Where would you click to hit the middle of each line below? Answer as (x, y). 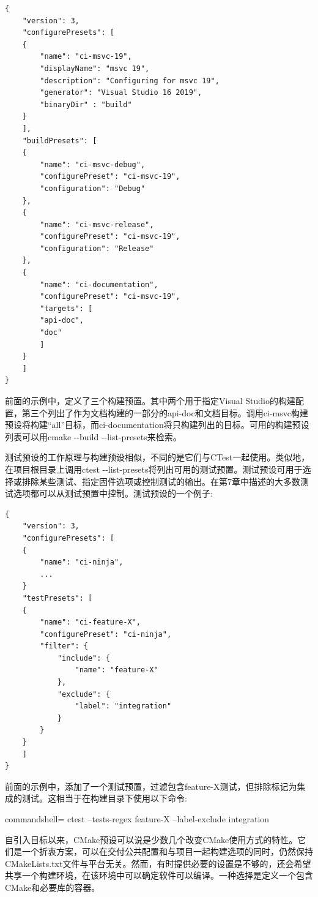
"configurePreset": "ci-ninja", (106, 634)
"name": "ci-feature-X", (90, 622)
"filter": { (64, 646)
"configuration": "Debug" (93, 188)
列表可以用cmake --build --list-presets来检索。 (93, 436)
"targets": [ (66, 308)
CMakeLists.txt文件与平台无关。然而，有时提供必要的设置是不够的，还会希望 (158, 863)
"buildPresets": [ (60, 141)
